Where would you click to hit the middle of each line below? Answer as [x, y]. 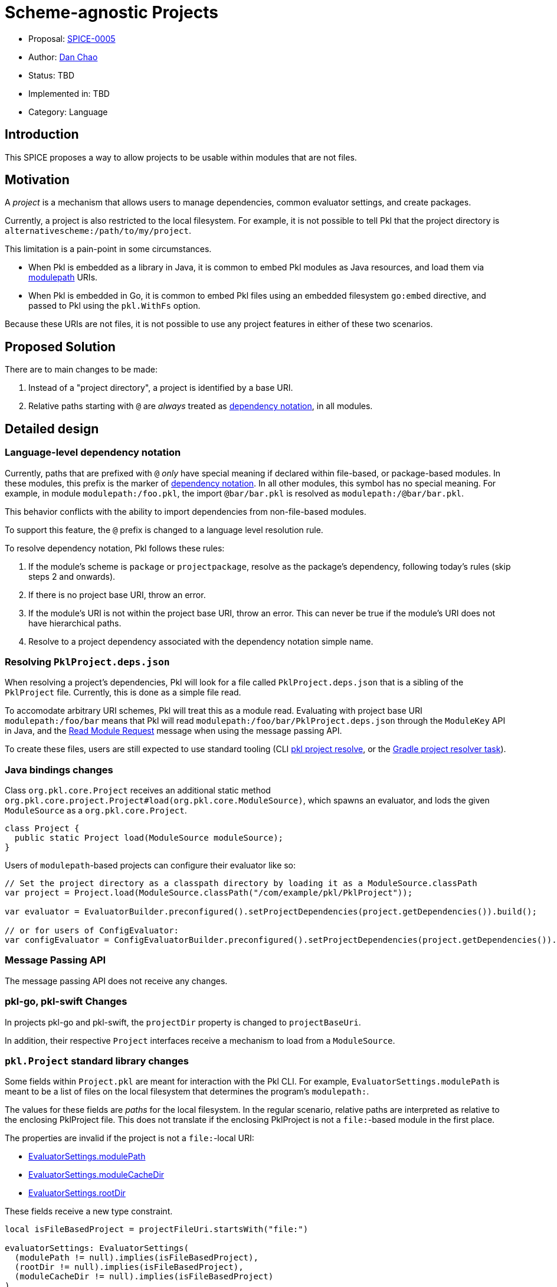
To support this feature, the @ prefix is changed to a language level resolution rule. [164, 530]
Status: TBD [52, 75]
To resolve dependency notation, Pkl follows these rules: [115, 548]
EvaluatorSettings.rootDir [77, 1193]
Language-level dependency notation [93, 453]
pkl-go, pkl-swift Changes [66, 1002]
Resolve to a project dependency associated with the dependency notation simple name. [201, 641]
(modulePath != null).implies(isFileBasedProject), [136, 1258]
